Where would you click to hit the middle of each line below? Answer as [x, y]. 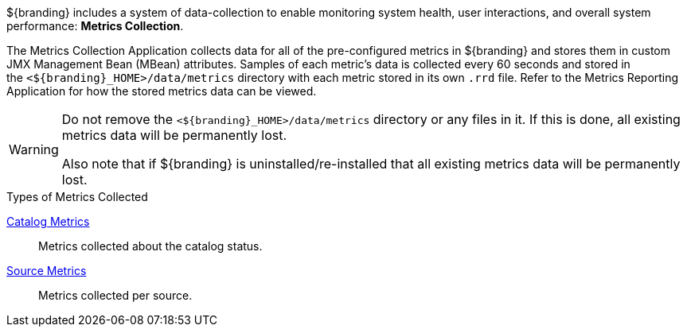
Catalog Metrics [48, 221]
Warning [34, 149]
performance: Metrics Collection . [95, 26]
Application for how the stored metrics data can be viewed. [162, 91]
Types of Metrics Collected [77, 197]
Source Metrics [47, 271]
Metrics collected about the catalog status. [150, 246]
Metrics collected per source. [115, 295]
